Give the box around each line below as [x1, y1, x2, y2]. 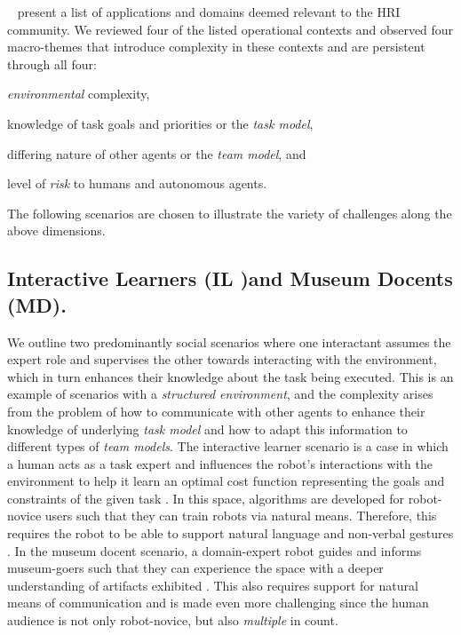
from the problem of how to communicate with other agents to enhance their [7, 401, 425, 420]
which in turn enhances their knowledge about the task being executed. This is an [7, 367, 454, 385]
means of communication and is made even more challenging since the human [7, 593, 429, 612]
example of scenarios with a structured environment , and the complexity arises [7, 385, 433, 403]
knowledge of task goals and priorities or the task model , [7, 114, 314, 132]
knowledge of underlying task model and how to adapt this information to [7, 419, 408, 438]
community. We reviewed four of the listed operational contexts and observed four [7, 20, 454, 38]
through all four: [7, 54, 97, 73]
